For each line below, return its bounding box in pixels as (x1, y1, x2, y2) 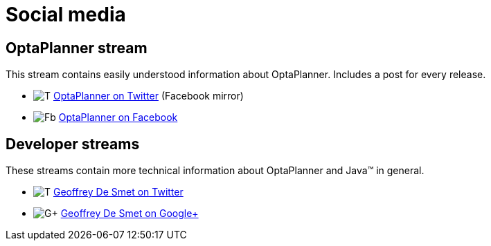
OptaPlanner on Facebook (58, 111, 178, 124)
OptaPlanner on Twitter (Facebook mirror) (53, 90, 244, 102)
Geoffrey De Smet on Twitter (53, 186, 184, 198)
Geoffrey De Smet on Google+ (60, 207, 199, 220)
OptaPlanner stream (6, 39, 148, 57)
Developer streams (6, 135, 140, 153)
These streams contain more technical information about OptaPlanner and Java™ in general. (6, 164, 425, 177)
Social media (6, 3, 126, 26)
